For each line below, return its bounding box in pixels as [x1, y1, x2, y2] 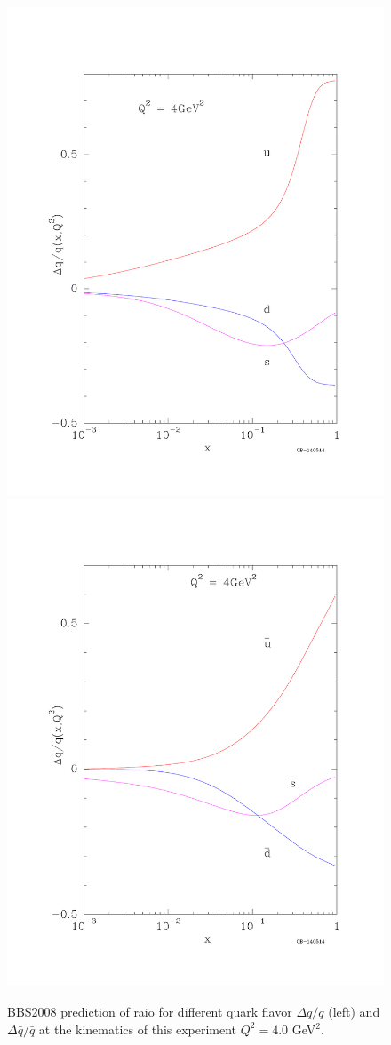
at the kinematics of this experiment [38, 1019, 237, 1038]
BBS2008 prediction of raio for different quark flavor [7, 1001, 292, 1020]
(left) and [328, 1001, 380, 1020]
